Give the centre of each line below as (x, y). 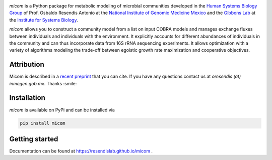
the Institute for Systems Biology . (44, 20)
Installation (27, 98)
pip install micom (43, 123)
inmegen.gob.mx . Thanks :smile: (43, 83)
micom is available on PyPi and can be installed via (62, 110)
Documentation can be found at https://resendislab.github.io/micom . (81, 151)
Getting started (34, 139)
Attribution (27, 64)
